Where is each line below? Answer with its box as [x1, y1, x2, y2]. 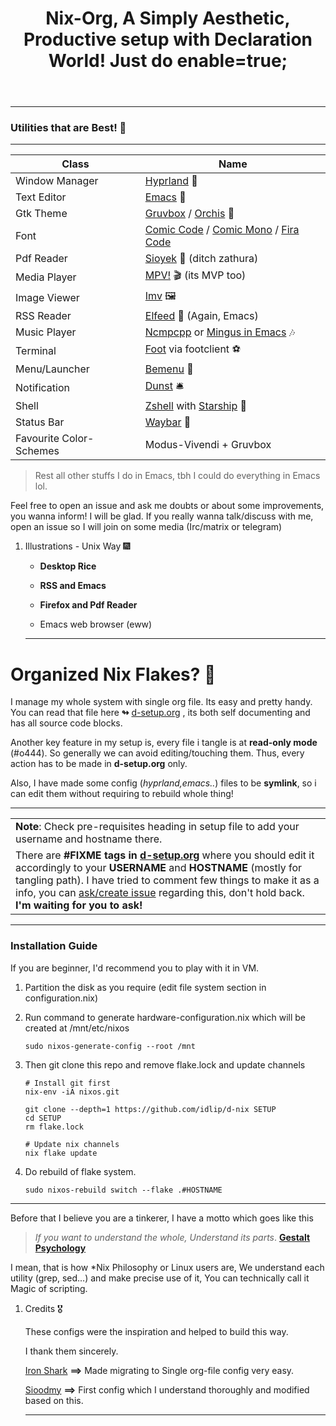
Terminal [15, 343, 57, 357]
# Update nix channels [24, 1139, 120, 1149]
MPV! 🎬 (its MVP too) [144, 268, 247, 282]
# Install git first [24, 1078, 111, 1088]
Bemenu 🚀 [144, 362, 194, 376]
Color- [61, 432, 95, 446]
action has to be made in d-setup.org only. [10, 758, 188, 770]
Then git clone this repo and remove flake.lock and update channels [24, 1058, 306, 1071]
